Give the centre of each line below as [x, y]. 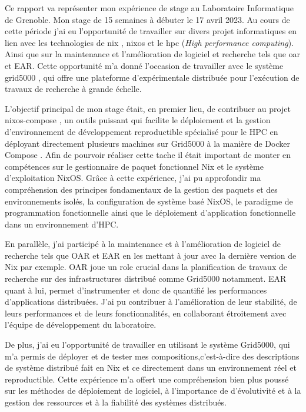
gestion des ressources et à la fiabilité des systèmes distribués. [116, 402]
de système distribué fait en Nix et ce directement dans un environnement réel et [151, 367]
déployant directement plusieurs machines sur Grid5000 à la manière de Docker [147, 143]
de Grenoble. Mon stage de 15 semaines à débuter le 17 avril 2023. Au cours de [147, 19]
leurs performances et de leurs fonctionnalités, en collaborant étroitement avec [146, 313]
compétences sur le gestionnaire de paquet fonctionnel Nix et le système [134, 166]
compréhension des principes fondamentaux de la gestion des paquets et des [141, 189]
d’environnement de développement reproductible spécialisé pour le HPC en [142, 131]
